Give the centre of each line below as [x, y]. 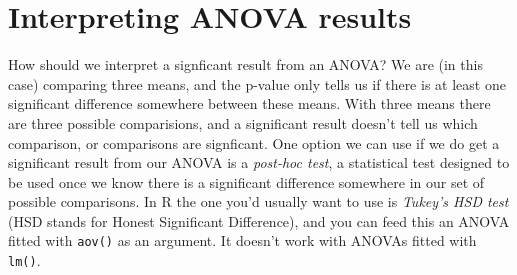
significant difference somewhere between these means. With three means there [249, 103]
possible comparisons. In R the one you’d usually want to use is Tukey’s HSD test [258, 201]
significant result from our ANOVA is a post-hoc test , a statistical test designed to [259, 162]
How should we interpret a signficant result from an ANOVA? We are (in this [245, 64]
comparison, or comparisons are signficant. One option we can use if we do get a [254, 142]
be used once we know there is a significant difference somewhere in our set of [246, 181]
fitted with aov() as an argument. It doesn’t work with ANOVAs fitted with [242, 240]
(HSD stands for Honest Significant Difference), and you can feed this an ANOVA [259, 220]
